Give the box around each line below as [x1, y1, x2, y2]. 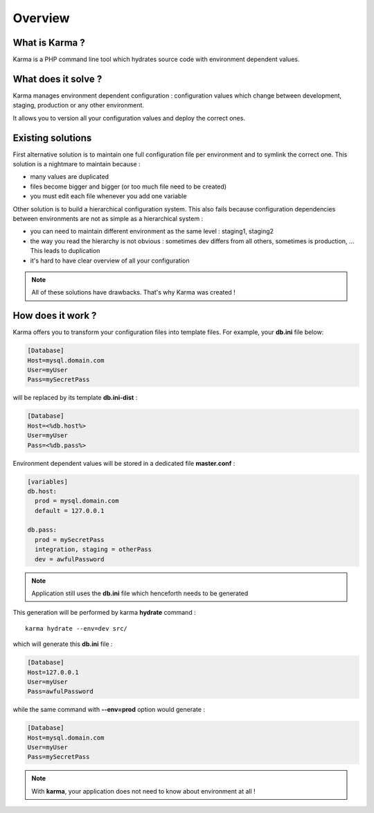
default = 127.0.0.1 [35, 507, 105, 514]
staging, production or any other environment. [12, 101, 145, 110]
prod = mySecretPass [35, 536, 105, 543]
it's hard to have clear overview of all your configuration [30, 256, 190, 265]
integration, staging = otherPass [35, 545, 152, 554]
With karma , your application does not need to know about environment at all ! [31, 787, 256, 795]
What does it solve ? [12, 73, 103, 85]
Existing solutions [12, 132, 92, 143]
